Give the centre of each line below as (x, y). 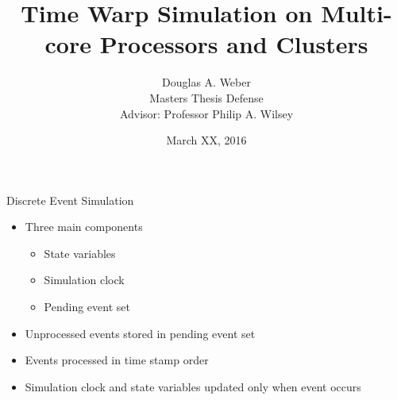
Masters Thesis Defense (206, 97)
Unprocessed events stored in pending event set (140, 333)
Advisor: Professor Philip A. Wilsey (206, 113)
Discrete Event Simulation (70, 200)
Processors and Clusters (234, 44)
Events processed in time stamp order (117, 360)
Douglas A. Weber (206, 82)
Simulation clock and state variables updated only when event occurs (193, 386)
